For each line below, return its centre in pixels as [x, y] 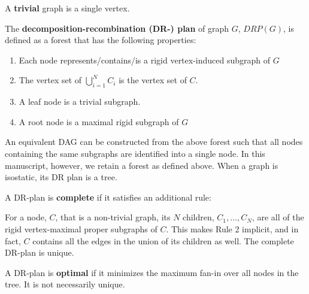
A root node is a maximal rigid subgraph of [99, 121]
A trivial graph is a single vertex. [67, 8]
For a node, [26, 217]
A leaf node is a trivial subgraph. [80, 101]
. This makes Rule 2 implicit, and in [232, 228]
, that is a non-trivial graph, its [113, 217]
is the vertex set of [153, 80]
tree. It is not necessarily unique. [65, 284]
